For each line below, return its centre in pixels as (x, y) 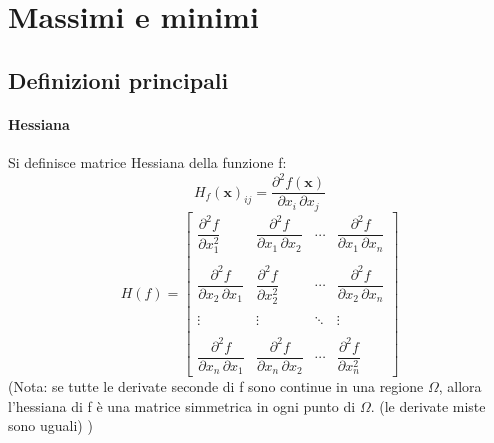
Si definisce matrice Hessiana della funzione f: (147, 161)
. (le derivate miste (428, 405)
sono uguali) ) (50, 425)
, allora (460, 386)
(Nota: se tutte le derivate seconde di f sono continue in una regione (216, 386)
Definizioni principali (118, 79)
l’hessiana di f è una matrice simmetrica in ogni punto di (182, 405)
